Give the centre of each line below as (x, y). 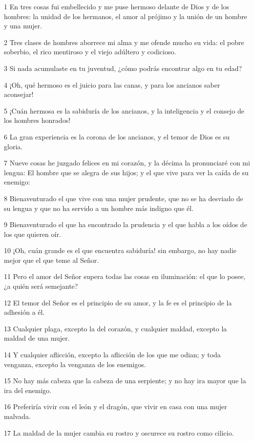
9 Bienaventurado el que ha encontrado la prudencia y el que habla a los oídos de (126, 224)
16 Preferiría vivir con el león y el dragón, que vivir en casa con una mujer (116, 406)
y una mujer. (23, 26)
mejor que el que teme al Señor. (52, 260)
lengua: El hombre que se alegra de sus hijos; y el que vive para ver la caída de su (126, 172)
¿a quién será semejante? (41, 286)
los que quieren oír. (32, 234)
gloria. (13, 146)
